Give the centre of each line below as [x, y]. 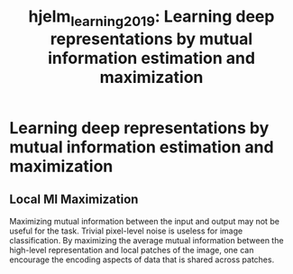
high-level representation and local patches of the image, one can [132, 250]
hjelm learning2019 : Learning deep [151, 18]
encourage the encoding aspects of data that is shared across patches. [142, 260]
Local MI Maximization [74, 200]
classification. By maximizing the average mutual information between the [146, 240]
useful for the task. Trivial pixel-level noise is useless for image [126, 231]
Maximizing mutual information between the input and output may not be [144, 221]
